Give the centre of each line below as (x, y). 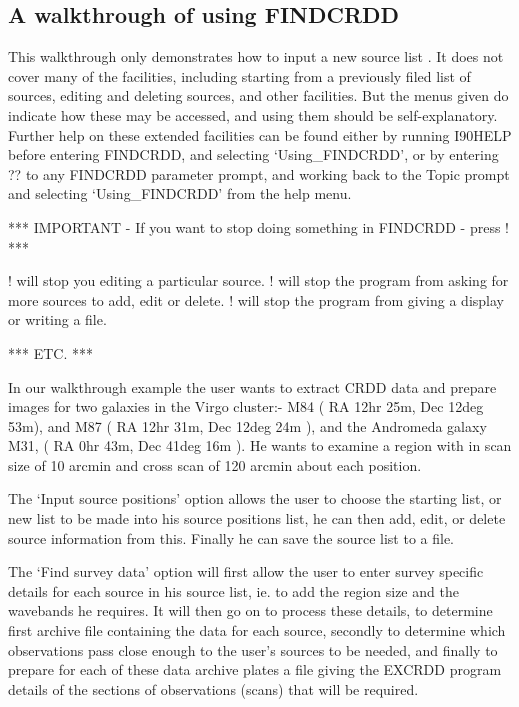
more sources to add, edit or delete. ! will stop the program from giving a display (256, 299)
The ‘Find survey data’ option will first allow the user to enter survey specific (246, 571)
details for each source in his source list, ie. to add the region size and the (233, 590)
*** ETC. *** (50, 352)
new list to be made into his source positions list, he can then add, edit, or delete (257, 518)
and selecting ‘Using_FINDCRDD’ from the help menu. (180, 193)
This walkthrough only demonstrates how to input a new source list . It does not (256, 56)
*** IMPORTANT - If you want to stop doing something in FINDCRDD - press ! (259, 226)
